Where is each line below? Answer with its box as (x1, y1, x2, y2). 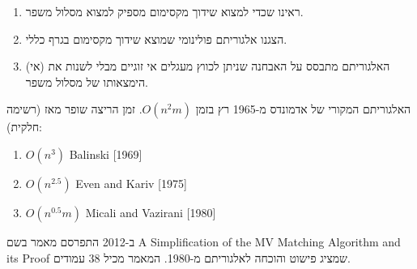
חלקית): (6, 118, 42, 135)
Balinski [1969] (69, 145, 143, 162)
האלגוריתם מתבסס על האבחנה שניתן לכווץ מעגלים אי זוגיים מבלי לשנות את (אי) (25, 58, 390, 75)
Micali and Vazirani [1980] (85, 203, 216, 220)
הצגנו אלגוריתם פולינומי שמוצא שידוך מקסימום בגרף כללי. (25, 30, 287, 47)
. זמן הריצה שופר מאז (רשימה (6, 100, 143, 117)
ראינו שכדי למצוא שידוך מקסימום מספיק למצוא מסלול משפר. (25, 3, 304, 19)
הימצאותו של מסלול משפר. (25, 73, 148, 90)
